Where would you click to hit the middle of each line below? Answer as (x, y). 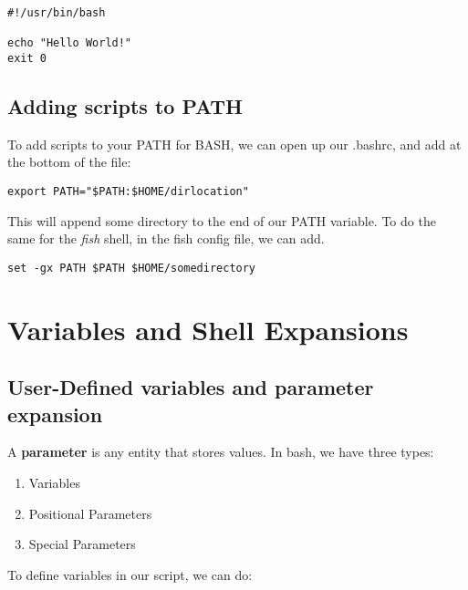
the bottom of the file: (69, 162)
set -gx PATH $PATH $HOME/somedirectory (132, 268)
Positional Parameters (90, 513)
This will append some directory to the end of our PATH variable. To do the (222, 220)
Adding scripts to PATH (125, 106)
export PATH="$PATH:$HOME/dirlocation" (128, 192)
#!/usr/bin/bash (57, 13)
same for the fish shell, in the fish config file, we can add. (166, 238)
